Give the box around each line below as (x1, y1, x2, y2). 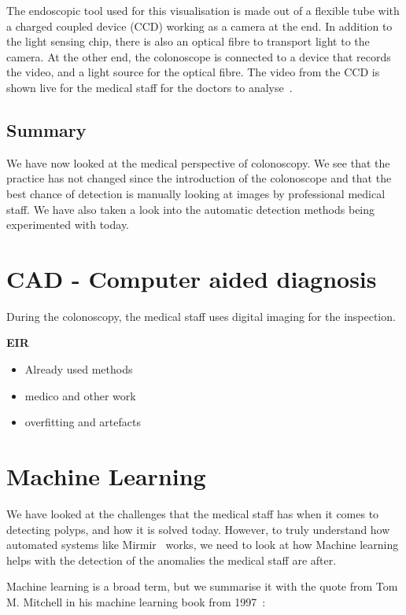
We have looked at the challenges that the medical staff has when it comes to (6, 505, 379, 521)
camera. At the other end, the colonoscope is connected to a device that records (6, 48, 391, 64)
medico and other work (24, 387, 136, 403)
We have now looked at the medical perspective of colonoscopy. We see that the (6, 154, 390, 171)
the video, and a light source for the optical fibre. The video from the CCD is (6, 64, 380, 80)
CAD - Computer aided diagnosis (6, 262, 377, 294)
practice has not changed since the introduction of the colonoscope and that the (6, 170, 392, 186)
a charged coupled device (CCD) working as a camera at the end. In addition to (6, 17, 393, 34)
